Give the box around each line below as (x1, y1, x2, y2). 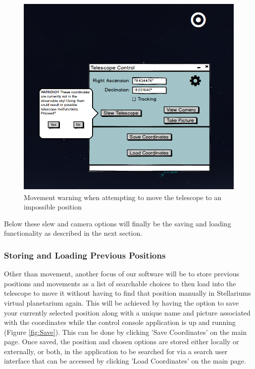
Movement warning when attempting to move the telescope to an (24, 192, 222, 202)
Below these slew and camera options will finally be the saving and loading (4, 218, 231, 228)
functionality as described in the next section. (4, 228, 143, 238)
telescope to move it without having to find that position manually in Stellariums (4, 288, 251, 298)
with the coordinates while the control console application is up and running (4, 317, 236, 327)
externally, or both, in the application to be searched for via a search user (4, 346, 228, 356)
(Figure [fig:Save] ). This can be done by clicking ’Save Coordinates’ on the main (4, 326, 247, 337)
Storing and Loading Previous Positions (4, 249, 166, 261)
